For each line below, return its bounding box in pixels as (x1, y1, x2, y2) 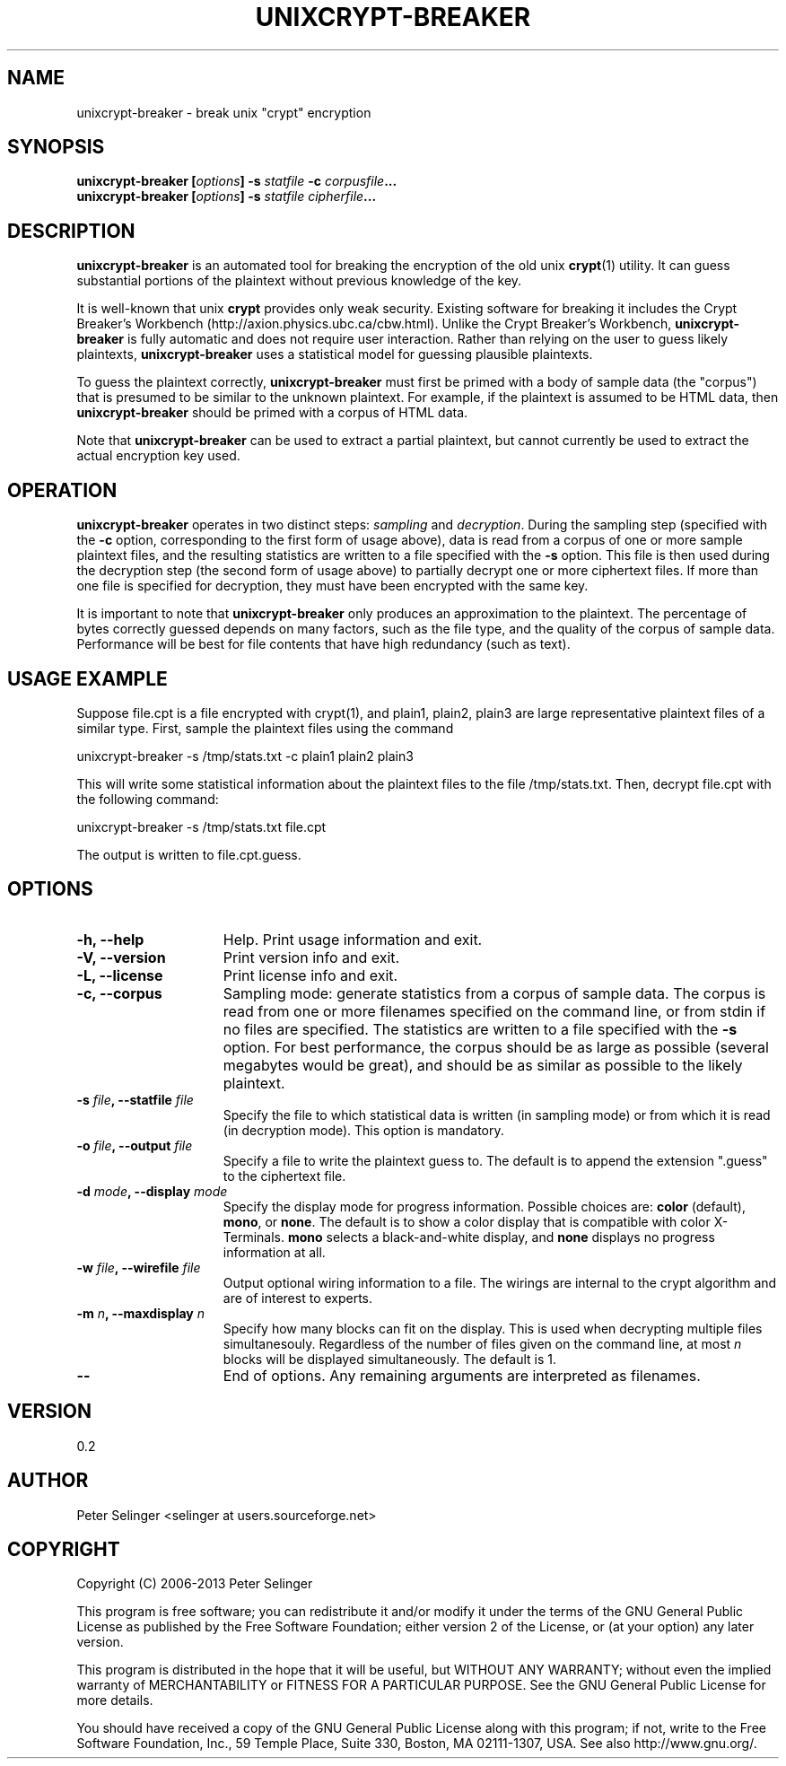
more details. (76, 1692, 153, 1709)
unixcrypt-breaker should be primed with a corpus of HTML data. (76, 405, 468, 421)
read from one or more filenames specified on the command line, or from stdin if (223, 1001, 766, 1020)
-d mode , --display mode (76, 1183, 228, 1199)
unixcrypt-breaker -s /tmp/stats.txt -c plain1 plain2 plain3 (76, 747, 414, 764)
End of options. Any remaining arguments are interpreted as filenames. (223, 1366, 701, 1385)
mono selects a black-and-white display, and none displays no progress (287, 1228, 715, 1245)
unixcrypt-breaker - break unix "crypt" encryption (76, 104, 371, 120)
